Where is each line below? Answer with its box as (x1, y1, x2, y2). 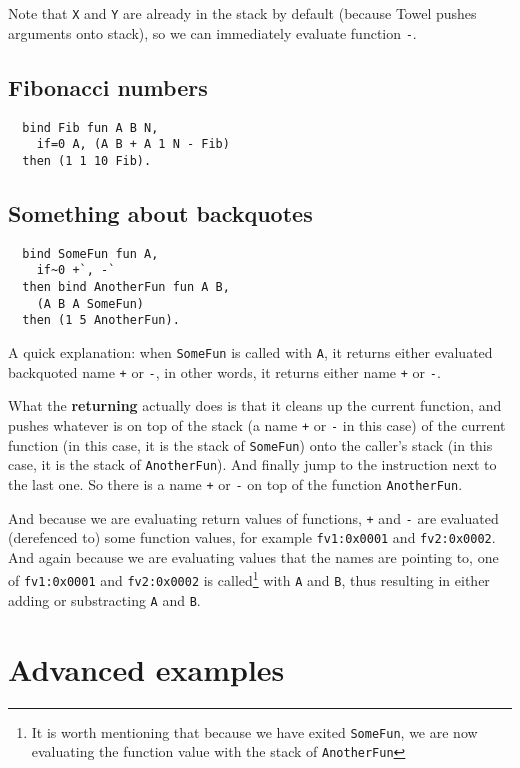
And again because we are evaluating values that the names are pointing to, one (8, 546, 499, 567)
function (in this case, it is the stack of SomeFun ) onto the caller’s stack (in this (8, 434, 493, 455)
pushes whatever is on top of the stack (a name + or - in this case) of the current (8, 414, 506, 435)
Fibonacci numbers (8, 71, 208, 102)
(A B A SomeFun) (36, 296, 145, 311)
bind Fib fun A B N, (22, 120, 159, 135)
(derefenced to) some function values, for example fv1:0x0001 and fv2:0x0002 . (8, 527, 496, 548)
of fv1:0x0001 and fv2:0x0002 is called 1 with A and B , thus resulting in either (8, 567, 490, 591)
